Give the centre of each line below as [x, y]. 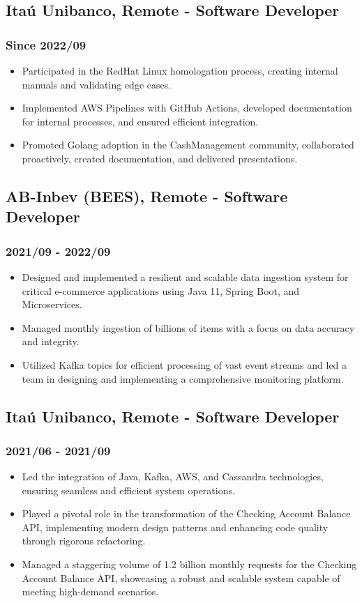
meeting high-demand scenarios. [90, 591]
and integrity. [51, 341]
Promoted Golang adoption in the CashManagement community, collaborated [188, 145]
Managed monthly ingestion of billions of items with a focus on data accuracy [188, 327]
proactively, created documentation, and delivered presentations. [160, 158]
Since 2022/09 [46, 44]
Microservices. [52, 304]
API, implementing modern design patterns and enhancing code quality [175, 527]
